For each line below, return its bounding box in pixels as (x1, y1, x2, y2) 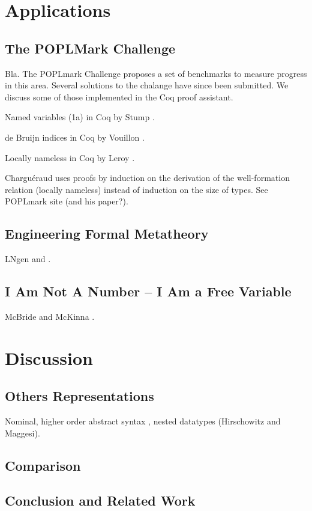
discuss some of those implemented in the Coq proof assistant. (5, 90, 233, 103)
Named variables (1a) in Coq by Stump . (5, 111, 155, 123)
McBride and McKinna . (5, 310, 95, 322)
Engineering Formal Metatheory (5, 224, 209, 243)
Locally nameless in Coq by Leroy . (5, 151, 135, 164)
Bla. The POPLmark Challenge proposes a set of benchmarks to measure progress (5, 67, 307, 79)
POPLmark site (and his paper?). (5, 195, 128, 207)
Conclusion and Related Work (5, 491, 196, 510)
